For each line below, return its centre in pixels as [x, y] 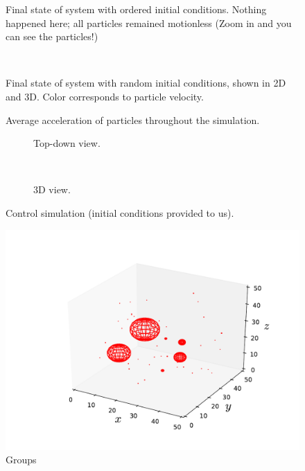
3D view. [52, 189]
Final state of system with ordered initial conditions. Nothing [136, 9]
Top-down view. [67, 143]
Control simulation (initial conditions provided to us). [120, 212]
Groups [21, 460]
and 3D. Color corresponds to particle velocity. [105, 96]
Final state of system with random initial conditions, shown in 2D [146, 83]
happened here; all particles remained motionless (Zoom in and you [149, 23]
